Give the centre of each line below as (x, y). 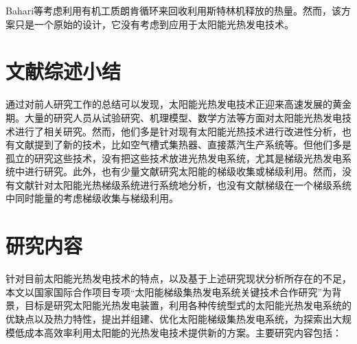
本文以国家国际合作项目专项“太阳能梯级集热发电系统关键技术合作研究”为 (169, 291)
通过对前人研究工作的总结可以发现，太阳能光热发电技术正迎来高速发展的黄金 (178, 104)
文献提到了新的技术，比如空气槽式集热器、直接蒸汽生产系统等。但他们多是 (183, 145)
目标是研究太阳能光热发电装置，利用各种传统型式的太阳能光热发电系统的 (188, 305)
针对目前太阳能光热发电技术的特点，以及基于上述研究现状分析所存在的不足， (178, 278)
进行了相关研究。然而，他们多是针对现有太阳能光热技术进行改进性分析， (178, 131)
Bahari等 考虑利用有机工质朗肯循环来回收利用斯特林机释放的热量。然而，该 (174, 10)
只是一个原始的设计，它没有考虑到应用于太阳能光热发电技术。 (154, 24)
